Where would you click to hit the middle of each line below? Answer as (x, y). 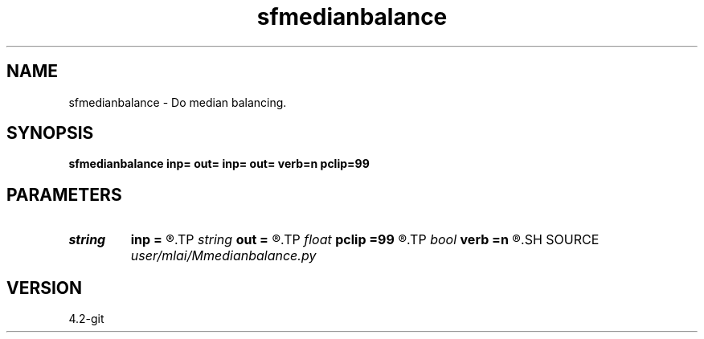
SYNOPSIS (50, 133)
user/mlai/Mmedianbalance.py (223, 256)
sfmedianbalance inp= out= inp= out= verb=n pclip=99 (219, 164)
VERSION (45, 288)
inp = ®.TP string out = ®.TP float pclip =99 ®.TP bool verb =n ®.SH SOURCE (365, 240)
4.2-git (86, 319)
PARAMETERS (64, 194)
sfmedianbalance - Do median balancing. (178, 102)
